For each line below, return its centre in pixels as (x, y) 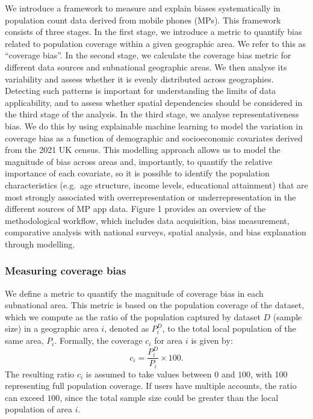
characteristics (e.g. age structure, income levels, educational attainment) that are (156, 185)
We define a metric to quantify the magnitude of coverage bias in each (134, 293)
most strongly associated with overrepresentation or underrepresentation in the (150, 197)
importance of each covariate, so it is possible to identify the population (137, 173)
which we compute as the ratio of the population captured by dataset (133, 316)
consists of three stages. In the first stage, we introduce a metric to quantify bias (153, 32)
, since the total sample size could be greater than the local (169, 397)
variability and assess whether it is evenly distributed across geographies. (139, 79)
